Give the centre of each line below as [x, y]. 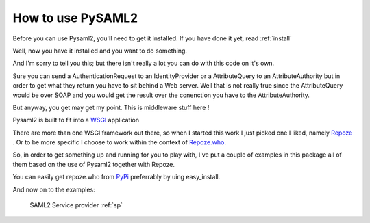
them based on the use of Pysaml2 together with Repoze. [94, 164]
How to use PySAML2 [75, 18]
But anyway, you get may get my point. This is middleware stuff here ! [111, 107]
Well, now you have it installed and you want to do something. [100, 51]
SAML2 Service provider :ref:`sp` [76, 205]
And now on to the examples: [54, 189]
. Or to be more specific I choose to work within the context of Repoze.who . [119, 142]
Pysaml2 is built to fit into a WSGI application [76, 120]
